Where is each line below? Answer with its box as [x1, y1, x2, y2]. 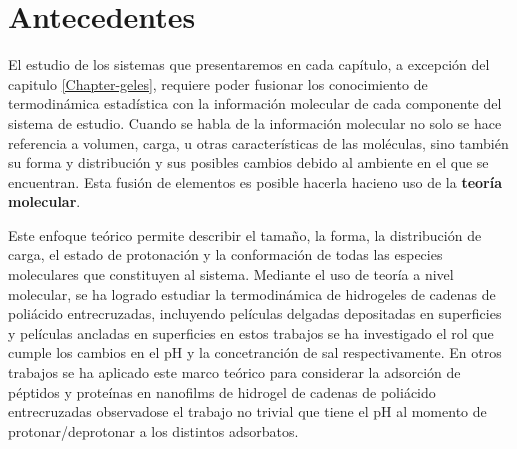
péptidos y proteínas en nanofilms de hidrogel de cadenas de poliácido [8, 381, 436, 402]
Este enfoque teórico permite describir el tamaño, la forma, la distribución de [8, 224, 482, 245]
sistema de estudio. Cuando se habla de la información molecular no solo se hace [8, 112, 502, 133]
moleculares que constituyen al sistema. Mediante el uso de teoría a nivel [8, 264, 454, 285]
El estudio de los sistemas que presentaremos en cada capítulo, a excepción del [8, 54, 490, 75]
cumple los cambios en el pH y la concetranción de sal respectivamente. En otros [8, 342, 502, 363]
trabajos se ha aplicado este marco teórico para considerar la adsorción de [8, 362, 461, 383]
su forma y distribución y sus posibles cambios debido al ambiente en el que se [8, 152, 489, 173]
